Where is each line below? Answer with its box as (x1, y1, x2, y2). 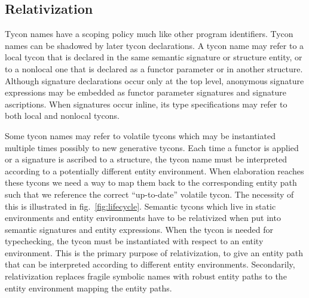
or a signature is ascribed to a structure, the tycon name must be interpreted (5, 153, 287, 165)
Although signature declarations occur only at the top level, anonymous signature (5, 74, 304, 87)
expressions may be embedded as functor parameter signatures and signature (5, 86, 286, 99)
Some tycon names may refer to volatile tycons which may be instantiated (5, 129, 276, 142)
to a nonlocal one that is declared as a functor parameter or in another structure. (5, 62, 303, 75)
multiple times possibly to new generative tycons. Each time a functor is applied (5, 141, 299, 153)
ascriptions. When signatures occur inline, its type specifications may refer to (5, 97, 287, 110)
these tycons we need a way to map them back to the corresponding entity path (5, 176, 297, 189)
